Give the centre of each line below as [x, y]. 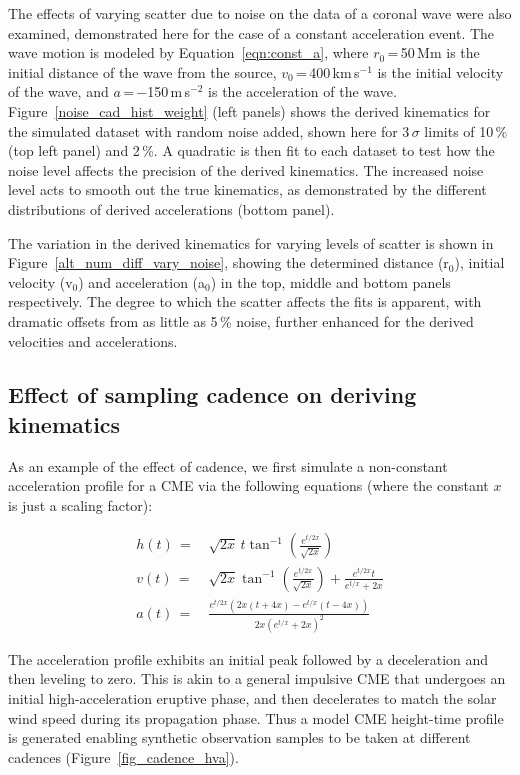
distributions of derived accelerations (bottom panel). [171, 208]
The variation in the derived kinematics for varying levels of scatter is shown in [251, 242]
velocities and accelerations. [93, 340]
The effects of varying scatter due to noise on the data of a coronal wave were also [260, 13]
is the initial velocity [440, 71]
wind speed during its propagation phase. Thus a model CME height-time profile [256, 717]
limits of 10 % [466, 130]
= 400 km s [328, 71]
